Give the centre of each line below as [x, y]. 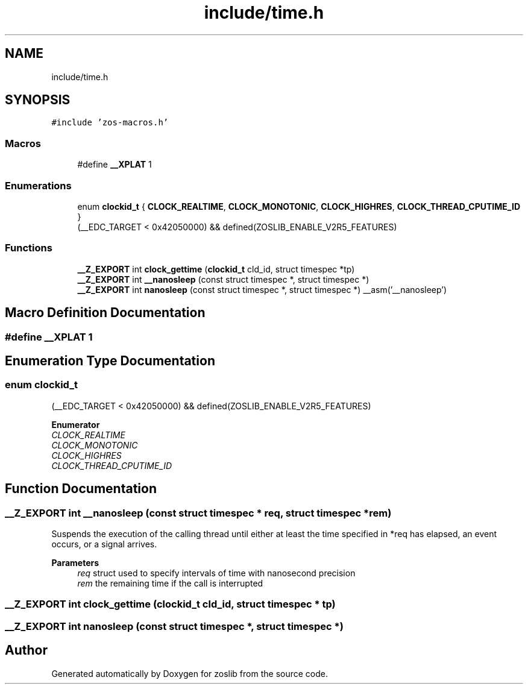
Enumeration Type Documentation [110, 360]
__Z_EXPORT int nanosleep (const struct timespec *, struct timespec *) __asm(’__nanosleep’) [262, 289]
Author [26, 650]
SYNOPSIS [38, 100]
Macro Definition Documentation [105, 313]
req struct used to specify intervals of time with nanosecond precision [216, 573]
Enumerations [38, 185]
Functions [29, 248]
